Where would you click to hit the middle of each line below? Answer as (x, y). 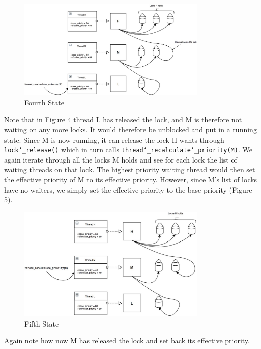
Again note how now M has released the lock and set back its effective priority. (127, 341)
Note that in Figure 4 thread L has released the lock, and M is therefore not (123, 119)
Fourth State (45, 102)
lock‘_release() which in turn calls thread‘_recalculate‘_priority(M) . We (128, 150)
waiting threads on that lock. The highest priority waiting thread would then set (130, 169)
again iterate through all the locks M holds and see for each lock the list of (121, 159)
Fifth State (42, 323)
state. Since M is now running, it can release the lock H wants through (114, 139)
